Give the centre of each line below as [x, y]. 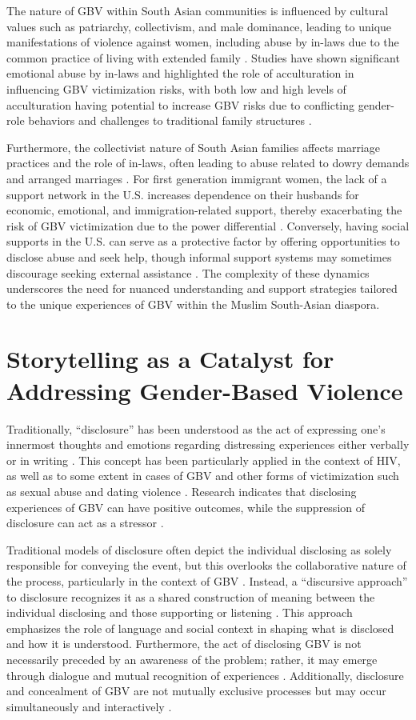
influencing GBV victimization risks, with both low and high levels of [176, 88]
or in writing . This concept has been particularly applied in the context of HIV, [204, 460]
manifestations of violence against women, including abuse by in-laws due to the [203, 42]
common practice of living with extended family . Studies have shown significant [203, 57]
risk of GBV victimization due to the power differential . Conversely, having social [208, 225]
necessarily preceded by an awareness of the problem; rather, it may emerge [192, 659]
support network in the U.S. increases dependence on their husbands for [183, 194]
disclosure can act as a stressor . [85, 523]
